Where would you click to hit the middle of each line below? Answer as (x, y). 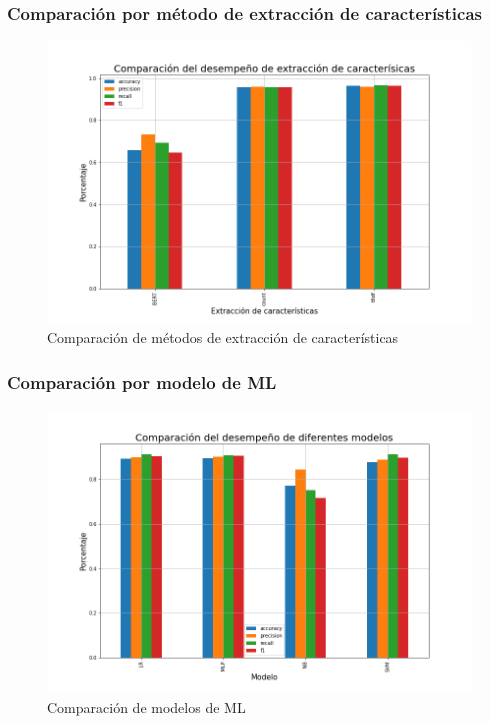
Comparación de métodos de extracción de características (223, 337)
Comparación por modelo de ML (142, 381)
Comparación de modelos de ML (146, 706)
